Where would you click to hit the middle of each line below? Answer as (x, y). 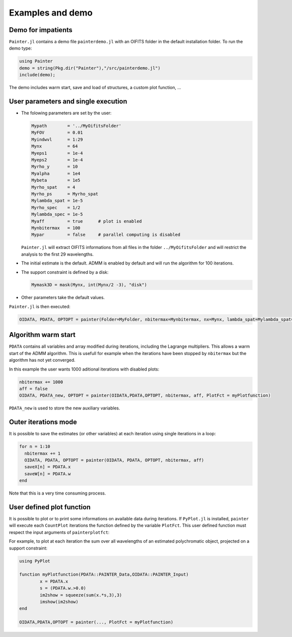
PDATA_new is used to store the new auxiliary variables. (64, 408)
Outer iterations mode (43, 422)
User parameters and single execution (68, 101)
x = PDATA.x (54, 581)
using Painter (36, 61)
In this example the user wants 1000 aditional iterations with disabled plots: (84, 369)
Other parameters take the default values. (63, 298)
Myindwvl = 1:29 (57, 139)
